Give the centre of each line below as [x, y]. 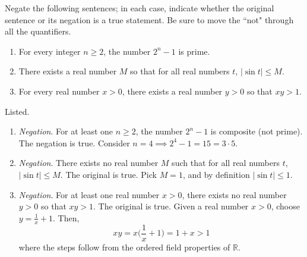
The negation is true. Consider [74, 142]
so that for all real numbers [180, 71]
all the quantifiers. [38, 31]
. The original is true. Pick [108, 174]
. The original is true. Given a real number [171, 206]
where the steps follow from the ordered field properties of [124, 247]
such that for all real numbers [226, 163]
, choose [285, 206]
